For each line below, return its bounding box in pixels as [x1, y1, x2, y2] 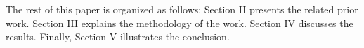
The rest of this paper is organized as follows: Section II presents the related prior [6, 2, 358, 16]
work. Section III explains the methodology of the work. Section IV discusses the [6, 15, 353, 30]
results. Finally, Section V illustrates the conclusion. [6, 29, 230, 44]
